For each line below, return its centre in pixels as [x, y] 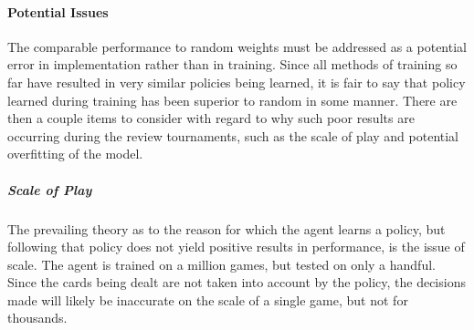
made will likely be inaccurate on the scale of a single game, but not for [208, 299]
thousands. [37, 318]
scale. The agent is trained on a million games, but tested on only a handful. [221, 264]
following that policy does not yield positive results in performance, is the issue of [236, 247]
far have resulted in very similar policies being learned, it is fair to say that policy [237, 82]
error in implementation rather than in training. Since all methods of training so [232, 64]
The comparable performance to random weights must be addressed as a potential [237, 46]
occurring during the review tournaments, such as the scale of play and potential [233, 135]
